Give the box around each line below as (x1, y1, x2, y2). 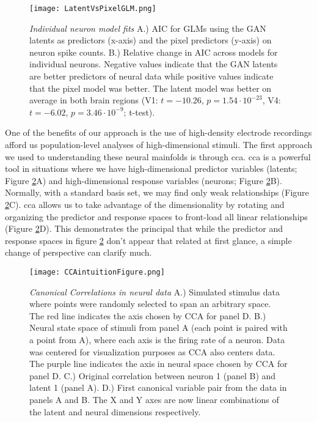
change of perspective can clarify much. (5, 246, 152, 259)
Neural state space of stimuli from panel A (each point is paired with (29, 321, 288, 334)
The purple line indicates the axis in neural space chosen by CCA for (29, 357, 288, 370)
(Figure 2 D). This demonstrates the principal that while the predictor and (5, 222, 283, 235)
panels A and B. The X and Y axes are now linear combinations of (29, 393, 279, 405)
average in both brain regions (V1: (29, 94, 158, 106)
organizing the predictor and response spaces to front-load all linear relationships (5, 210, 308, 223)
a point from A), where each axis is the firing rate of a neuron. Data (29, 333, 285, 346)
